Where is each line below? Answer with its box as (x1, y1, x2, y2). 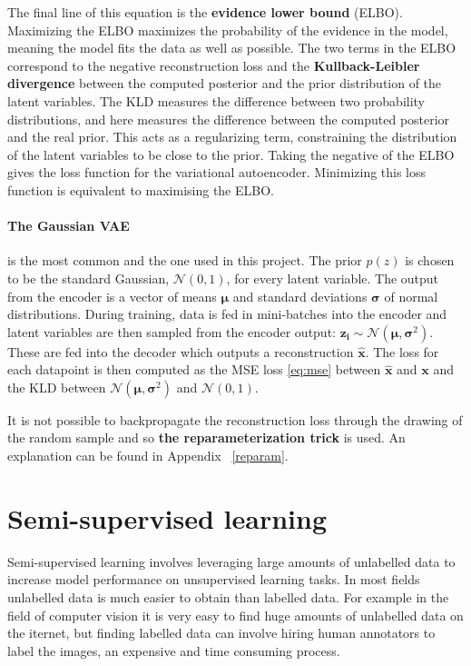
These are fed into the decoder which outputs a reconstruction (7, 342, 354, 361)
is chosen (405, 251, 455, 270)
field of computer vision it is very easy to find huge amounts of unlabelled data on (7, 605, 464, 624)
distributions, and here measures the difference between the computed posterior (7, 109, 450, 128)
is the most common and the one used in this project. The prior (7, 251, 362, 270)
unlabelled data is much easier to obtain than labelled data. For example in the (7, 587, 449, 606)
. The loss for (365, 342, 439, 361)
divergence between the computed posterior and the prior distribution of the (7, 74, 442, 93)
